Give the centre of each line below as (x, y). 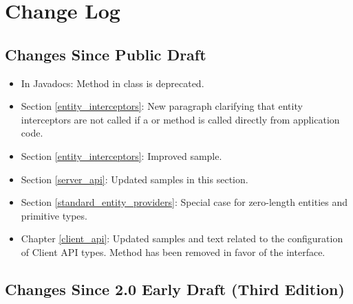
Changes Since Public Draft (106, 54)
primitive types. (54, 215)
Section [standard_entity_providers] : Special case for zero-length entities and (184, 202)
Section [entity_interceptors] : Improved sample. (121, 155)
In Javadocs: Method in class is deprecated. (113, 83)
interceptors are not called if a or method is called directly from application (180, 119)
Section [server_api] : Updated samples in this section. (135, 179)
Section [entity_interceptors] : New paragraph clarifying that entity (162, 106)
